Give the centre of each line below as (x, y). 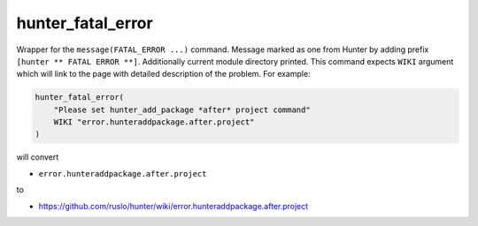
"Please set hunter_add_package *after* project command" (182, 109)
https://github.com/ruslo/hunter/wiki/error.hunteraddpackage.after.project (173, 206)
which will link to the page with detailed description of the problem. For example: (163, 74)
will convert (38, 157)
